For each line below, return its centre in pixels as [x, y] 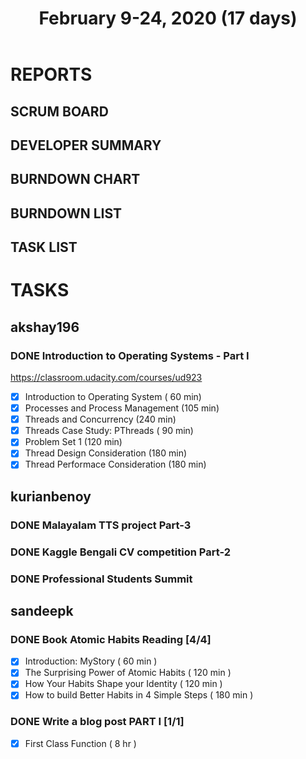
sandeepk [42, 611]
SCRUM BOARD [59, 111]
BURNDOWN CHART [75, 179]
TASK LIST [44, 247]
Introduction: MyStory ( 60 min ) [91, 661]
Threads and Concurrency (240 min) [100, 419]
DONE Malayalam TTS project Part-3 [101, 525]
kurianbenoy [51, 496]
